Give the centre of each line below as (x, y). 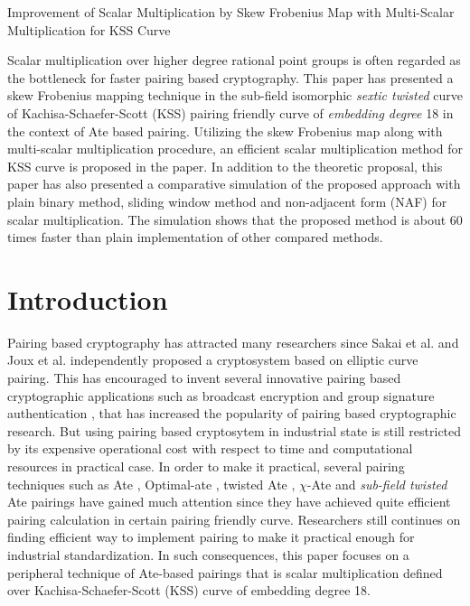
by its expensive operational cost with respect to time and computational (210, 448)
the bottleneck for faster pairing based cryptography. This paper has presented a (230, 77)
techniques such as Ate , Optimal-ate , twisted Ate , (151, 484)
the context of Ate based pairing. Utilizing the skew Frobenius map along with (225, 131)
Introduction (88, 298)
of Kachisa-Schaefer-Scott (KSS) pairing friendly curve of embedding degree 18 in (230, 112)
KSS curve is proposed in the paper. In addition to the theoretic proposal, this (225, 166)
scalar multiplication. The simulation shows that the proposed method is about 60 (235, 219)
